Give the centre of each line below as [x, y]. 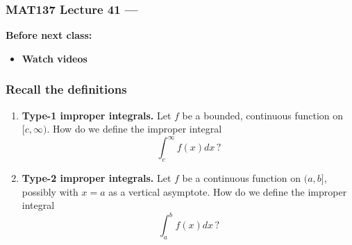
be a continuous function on [242, 178]
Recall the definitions [66, 89]
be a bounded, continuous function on [263, 115]
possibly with [50, 191]
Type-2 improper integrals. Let [97, 178]
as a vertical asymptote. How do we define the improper [228, 191]
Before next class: [49, 35]
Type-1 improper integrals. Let [97, 115]
